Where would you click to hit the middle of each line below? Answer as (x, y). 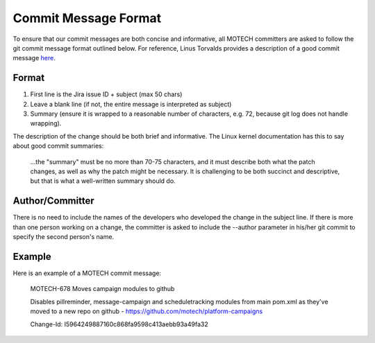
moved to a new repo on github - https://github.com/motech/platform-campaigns (147, 311)
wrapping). (46, 123)
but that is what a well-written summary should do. (103, 181)
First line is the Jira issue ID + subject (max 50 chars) (106, 94)
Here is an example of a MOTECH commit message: (87, 273)
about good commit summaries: (58, 146)
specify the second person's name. (64, 237)
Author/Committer (53, 201)
